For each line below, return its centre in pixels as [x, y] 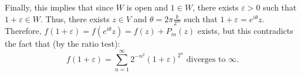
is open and [147, 7]
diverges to [206, 59]
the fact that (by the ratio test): [62, 44]
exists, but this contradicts [245, 31]
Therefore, [23, 31]
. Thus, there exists [75, 18]
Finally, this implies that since [59, 7]
